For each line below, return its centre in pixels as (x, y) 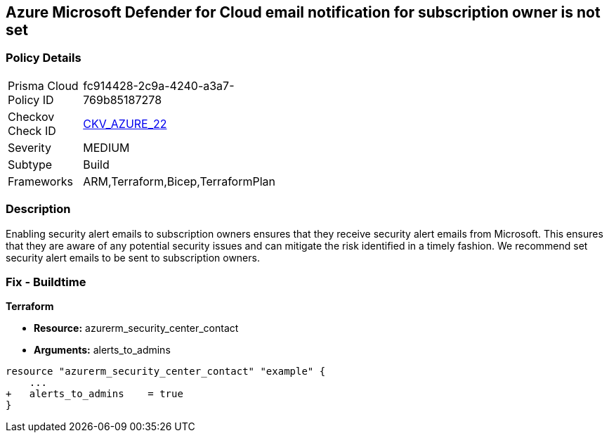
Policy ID (31, 99)
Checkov (31, 116)
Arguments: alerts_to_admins (102, 350)
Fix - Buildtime (46, 282)
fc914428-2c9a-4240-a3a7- (159, 85)
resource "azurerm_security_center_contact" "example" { (166, 372)
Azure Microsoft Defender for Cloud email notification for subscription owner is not (303, 12)
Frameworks (40, 181)
